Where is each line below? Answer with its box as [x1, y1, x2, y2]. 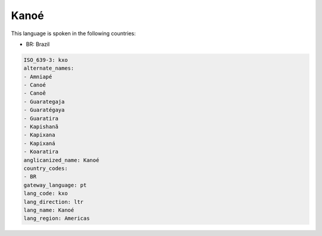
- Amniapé [23, 73, 52, 80]
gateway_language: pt [23, 182, 87, 188]
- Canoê [23, 90, 46, 97]
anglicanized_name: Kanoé [23, 157, 100, 163]
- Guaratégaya [23, 107, 65, 113]
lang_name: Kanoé [23, 206, 75, 213]
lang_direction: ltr [23, 198, 83, 205]
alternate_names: [23, 65, 75, 72]
